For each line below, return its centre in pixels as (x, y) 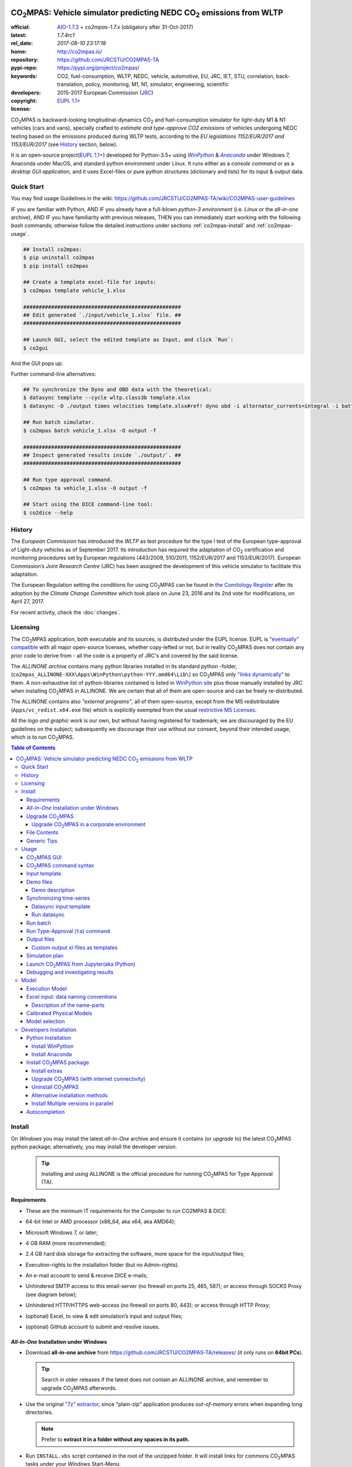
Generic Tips (42, 841)
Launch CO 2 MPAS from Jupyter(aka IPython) (81, 964)
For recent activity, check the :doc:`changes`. (66, 612)
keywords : (24, 76)
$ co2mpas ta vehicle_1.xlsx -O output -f (85, 488)
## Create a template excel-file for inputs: (90, 282)
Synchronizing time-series (58, 898)
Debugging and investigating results (70, 972)
